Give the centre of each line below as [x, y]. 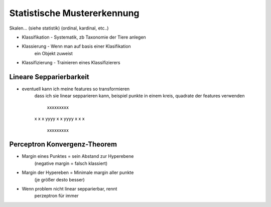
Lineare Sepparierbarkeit [49, 77]
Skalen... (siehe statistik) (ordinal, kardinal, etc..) [59, 28]
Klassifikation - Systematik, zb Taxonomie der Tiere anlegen [84, 37]
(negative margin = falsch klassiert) [71, 163]
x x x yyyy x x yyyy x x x [59, 119]
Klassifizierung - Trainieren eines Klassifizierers [71, 63]
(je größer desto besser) [59, 179]
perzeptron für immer [56, 196]
